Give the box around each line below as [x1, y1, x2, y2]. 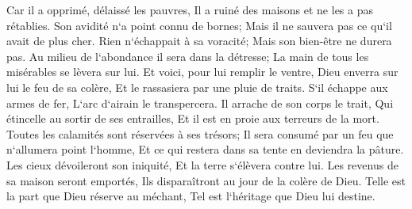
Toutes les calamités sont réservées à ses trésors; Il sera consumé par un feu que [6, 125, 394, 142]
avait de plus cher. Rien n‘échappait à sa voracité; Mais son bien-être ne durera [6, 32, 392, 49]
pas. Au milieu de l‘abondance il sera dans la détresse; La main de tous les [6, 47, 369, 64]
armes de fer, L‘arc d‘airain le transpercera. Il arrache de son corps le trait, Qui [6, 94, 394, 111]
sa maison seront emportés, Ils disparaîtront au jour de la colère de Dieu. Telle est [6, 172, 406, 188]
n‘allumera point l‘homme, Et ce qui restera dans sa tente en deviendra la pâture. [6, 141, 404, 158]
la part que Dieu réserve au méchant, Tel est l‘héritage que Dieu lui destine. [6, 188, 375, 204]
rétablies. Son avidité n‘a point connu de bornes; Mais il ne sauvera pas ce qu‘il [6, 17, 392, 33]
